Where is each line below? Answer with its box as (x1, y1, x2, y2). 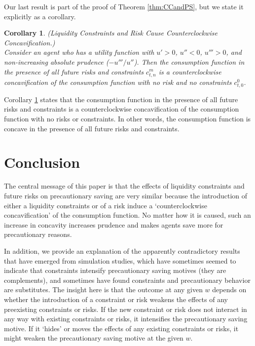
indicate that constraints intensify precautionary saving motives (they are (4, 265, 226, 275)
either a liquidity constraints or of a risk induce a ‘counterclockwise (4, 200, 207, 210)
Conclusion (4, 152, 80, 172)
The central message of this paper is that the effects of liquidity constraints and (4, 181, 245, 191)
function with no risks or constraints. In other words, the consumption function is (4, 114, 251, 124)
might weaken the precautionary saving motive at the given (4, 333, 183, 343)
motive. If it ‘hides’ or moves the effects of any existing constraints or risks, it (4, 323, 239, 333)
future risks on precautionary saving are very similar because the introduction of (4, 190, 248, 200)
